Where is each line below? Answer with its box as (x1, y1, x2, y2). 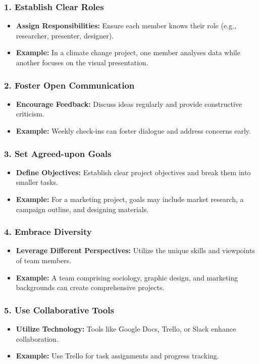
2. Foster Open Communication (4, 78, 135, 91)
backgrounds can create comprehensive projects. (16, 282, 165, 293)
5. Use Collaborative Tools (4, 303, 114, 316)
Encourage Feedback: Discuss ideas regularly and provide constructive (16, 98, 242, 109)
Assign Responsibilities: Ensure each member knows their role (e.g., (16, 20, 236, 31)
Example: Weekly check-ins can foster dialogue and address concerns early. (16, 126, 251, 136)
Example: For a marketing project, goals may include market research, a (16, 194, 244, 204)
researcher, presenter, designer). (16, 30, 114, 41)
